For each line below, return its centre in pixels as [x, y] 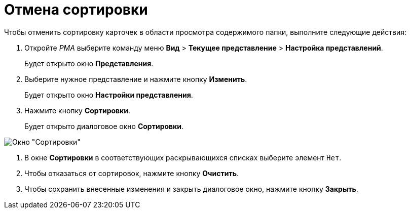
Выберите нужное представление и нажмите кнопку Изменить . [136, 79]
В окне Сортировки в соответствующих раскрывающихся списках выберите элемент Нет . [183, 157]
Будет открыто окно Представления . [89, 63]
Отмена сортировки [76, 10]
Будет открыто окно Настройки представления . [109, 95]
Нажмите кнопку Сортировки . [78, 110]
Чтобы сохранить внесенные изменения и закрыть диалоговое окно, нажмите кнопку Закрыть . [191, 189]
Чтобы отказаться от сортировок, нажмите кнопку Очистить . [132, 173]
